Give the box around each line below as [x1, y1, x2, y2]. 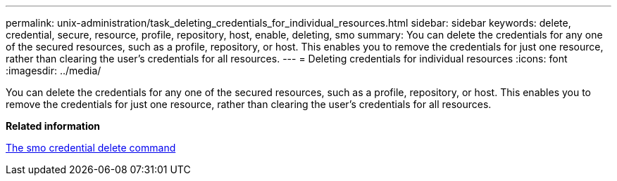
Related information [6, 120, 101, 132]
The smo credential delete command [6, 142, 176, 154]
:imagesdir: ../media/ [6, 65, 101, 76]
